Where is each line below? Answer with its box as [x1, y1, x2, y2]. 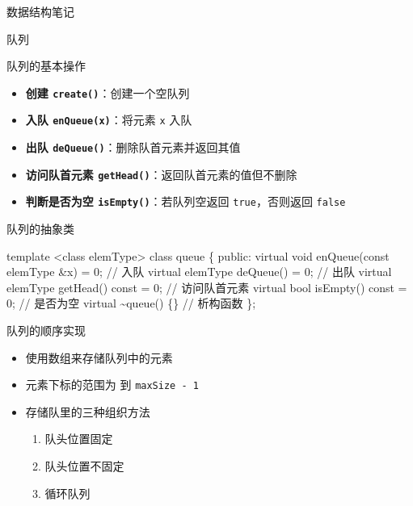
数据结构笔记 [6, 3, 74, 19]
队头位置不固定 [44, 458, 124, 475]
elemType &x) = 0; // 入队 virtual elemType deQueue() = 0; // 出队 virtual [6, 263, 392, 280]
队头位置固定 [44, 430, 113, 447]
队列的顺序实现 [6, 322, 86, 339]
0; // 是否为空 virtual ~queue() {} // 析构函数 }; [6, 295, 256, 312]
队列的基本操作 [6, 57, 86, 74]
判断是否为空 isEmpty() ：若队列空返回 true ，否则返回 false [25, 193, 346, 210]
